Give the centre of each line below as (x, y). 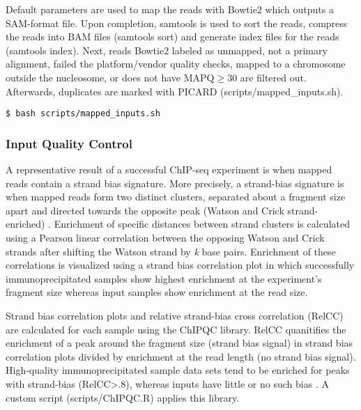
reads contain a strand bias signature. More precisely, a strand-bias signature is (175, 183)
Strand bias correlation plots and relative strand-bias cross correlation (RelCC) (175, 315)
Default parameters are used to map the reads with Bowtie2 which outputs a (170, 9)
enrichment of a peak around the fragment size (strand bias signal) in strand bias (179, 343)
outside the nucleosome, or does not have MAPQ (110, 77)
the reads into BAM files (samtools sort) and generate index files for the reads (172, 37)
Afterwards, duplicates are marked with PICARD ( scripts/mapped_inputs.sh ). (175, 91)
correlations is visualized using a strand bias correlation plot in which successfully (180, 265)
